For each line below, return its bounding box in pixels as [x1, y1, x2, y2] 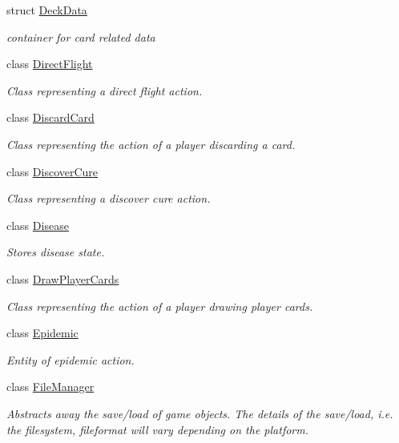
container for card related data [6, 28, 155, 45]
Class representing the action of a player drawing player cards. [6, 297, 313, 314]
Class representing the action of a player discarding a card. [6, 135, 296, 152]
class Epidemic [6, 324, 79, 341]
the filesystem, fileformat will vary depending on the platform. [6, 421, 308, 437]
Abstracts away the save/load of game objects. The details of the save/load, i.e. [6, 405, 393, 421]
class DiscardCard [6, 109, 95, 126]
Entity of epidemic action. [6, 351, 135, 368]
